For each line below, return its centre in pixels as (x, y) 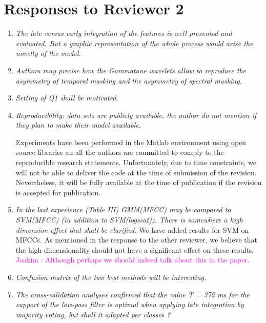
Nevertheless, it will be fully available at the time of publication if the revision (139, 182)
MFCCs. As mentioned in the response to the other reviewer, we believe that (136, 240)
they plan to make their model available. (78, 125)
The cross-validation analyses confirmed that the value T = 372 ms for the (132, 294)
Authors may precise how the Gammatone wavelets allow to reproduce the (131, 70)
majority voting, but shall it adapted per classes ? (93, 314)
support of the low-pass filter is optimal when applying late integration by (130, 304)
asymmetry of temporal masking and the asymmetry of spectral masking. (129, 80)
